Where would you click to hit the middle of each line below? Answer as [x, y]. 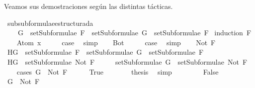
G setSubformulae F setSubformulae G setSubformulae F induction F [134, 33]
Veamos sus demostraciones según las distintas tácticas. [88, 6]
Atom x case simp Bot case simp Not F [116, 42]
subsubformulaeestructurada [50, 23]
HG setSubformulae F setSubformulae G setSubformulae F [105, 52]
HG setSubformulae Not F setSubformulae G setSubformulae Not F [127, 61]
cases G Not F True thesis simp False [118, 71]
